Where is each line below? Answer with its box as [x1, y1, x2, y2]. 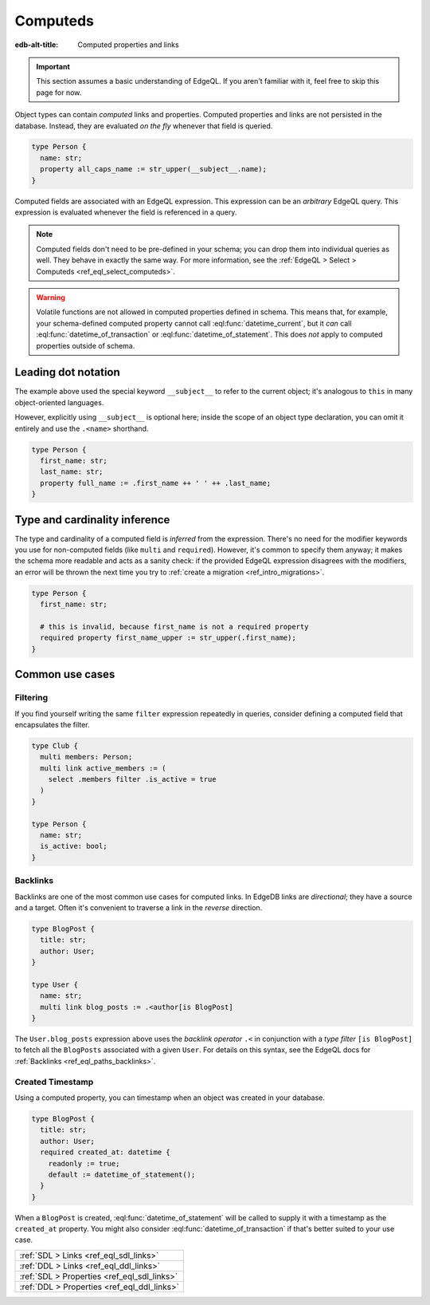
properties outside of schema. [36, 341, 135, 350]
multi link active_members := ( [40, 763, 166, 773]
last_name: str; [40, 467, 104, 476]
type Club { [31, 741, 79, 750]
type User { [31, 980, 79, 989]
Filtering [14, 692, 48, 704]
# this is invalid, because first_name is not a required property [40, 622, 309, 631]
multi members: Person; [40, 752, 133, 762]
